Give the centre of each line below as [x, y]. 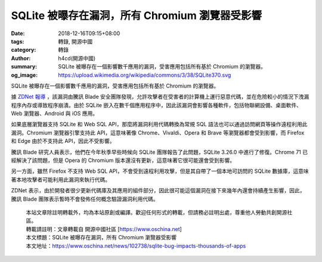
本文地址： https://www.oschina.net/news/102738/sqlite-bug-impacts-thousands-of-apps [136, 246]
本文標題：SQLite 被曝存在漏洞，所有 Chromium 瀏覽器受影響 [101, 238]
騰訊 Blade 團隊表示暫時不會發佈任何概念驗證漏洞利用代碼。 [85, 199]
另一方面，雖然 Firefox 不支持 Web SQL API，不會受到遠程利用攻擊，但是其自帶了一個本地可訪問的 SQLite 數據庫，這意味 [160, 171]
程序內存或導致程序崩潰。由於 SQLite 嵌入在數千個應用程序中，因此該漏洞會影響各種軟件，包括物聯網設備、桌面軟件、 [157, 105]
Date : [18, 33]
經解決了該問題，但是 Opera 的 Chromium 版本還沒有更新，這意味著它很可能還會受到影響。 [123, 160]
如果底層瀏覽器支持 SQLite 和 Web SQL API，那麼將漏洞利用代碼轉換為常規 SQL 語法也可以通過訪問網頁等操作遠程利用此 [159, 124]
